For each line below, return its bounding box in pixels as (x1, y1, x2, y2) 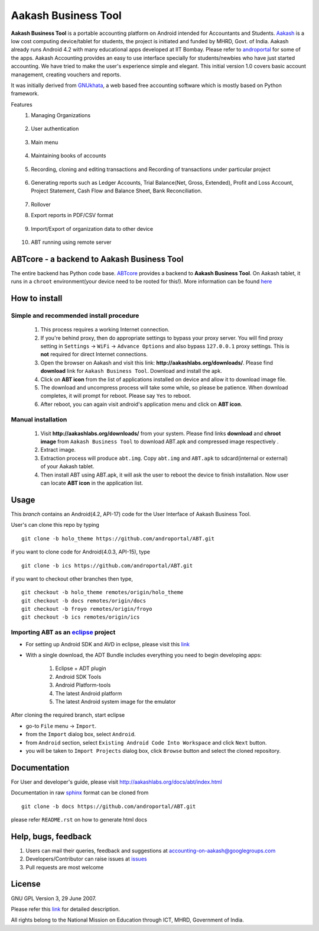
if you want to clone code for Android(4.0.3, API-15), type (11, 548, 151, 556)
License (11, 879, 41, 889)
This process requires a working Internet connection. (40, 326, 170, 333)
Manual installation (11, 415, 67, 423)
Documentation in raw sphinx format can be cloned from (11, 789, 149, 796)
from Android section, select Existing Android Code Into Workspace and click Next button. (25, 739, 267, 746)
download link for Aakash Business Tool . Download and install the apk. (40, 368, 223, 375)
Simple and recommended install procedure (11, 311, 139, 320)
